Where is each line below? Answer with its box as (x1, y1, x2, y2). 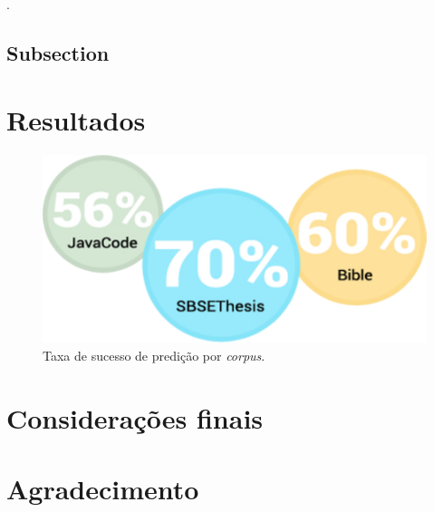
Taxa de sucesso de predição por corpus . (43, 346, 265, 365)
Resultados (6, 101, 146, 138)
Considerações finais (6, 399, 264, 436)
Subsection (6, 38, 110, 66)
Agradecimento (6, 470, 199, 507)
